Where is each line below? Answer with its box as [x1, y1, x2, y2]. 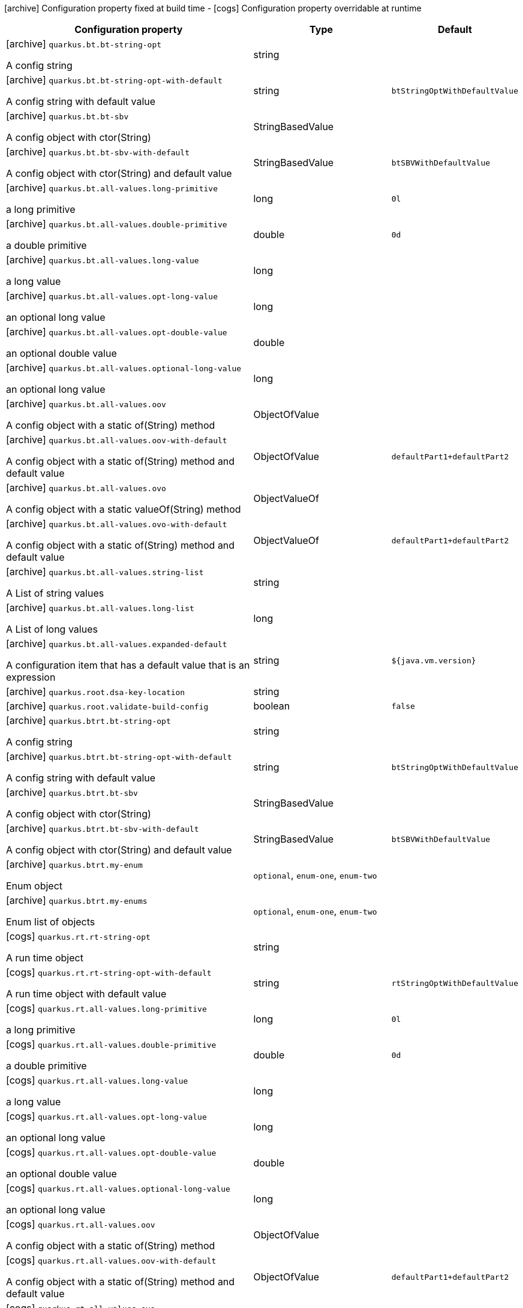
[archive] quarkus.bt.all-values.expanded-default [6, 638, 227, 650]
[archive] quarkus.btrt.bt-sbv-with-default [6, 822, 199, 834]
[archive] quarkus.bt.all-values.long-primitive [6, 182, 218, 194]
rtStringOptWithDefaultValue [391, 978, 518, 988]
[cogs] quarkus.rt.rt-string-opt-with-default [6, 966, 212, 978]
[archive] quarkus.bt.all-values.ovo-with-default [6, 518, 227, 530]
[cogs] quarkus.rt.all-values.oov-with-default [6, 1254, 217, 1266]
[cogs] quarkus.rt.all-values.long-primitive [6, 1002, 207, 1014]
